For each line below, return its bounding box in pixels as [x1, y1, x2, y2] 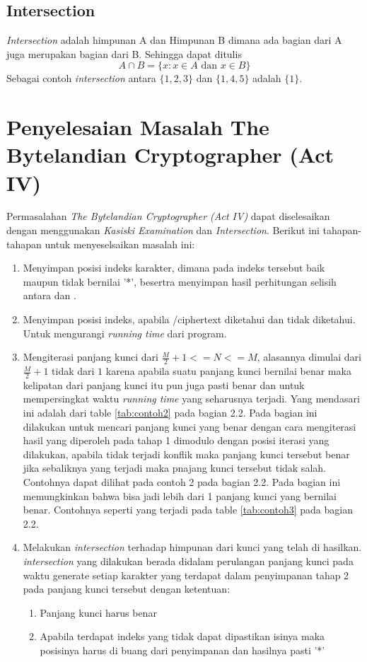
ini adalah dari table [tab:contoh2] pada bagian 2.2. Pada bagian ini [23, 405, 318, 420]
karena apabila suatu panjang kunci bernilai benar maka [105, 364, 351, 378]
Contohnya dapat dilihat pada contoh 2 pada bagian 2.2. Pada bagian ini [23, 475, 341, 489]
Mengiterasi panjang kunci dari [23, 349, 158, 364]
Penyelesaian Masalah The [6, 112, 269, 141]
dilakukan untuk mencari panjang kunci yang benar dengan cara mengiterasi [23, 419, 356, 434]
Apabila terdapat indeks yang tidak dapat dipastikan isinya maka [40, 629, 325, 644]
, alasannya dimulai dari [257, 349, 361, 364]
